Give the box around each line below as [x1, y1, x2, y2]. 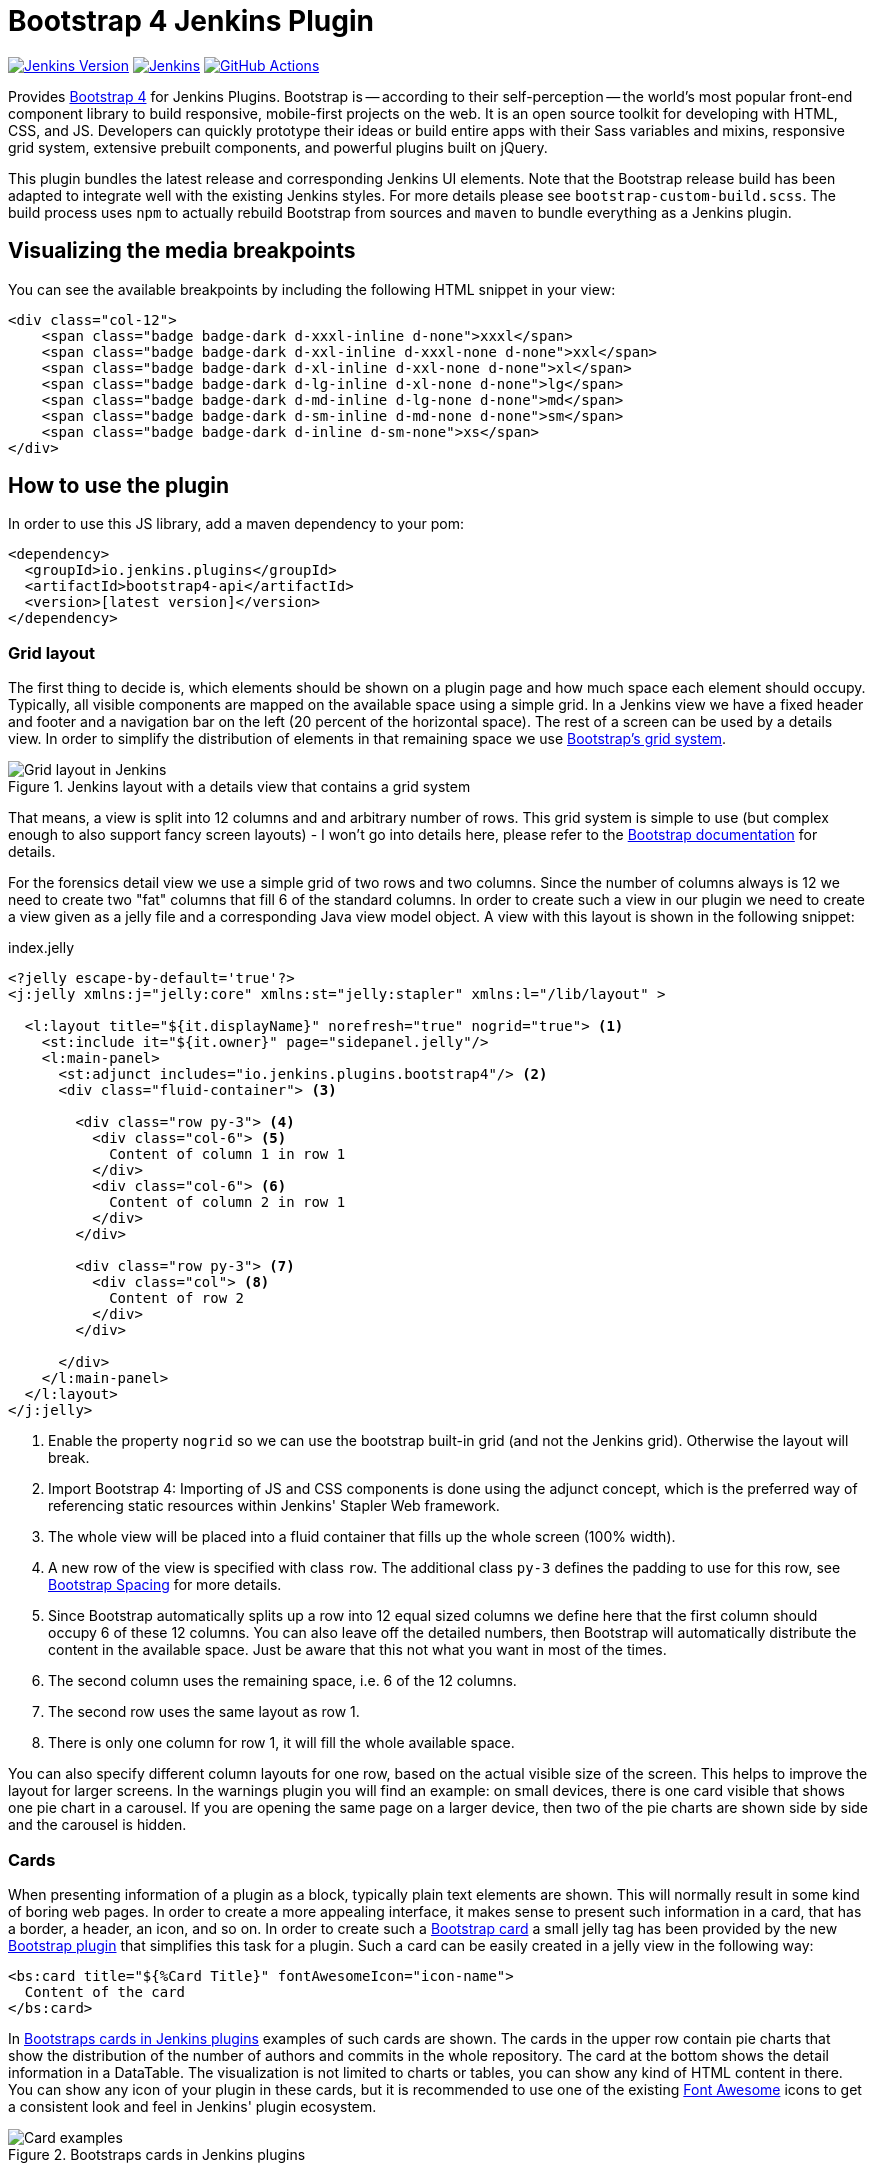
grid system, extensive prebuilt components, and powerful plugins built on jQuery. [8, 138, 548, 156]
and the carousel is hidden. [8, 1816, 187, 1834]
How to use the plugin [8, 473, 230, 499]
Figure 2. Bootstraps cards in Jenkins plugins [8, 2145, 306, 2163]
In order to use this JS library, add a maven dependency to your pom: [8, 515, 464, 533]
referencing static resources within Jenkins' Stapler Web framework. [48, 1497, 500, 1515]
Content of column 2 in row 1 [109, 1194, 346, 1211]
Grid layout [8, 642, 96, 663]
